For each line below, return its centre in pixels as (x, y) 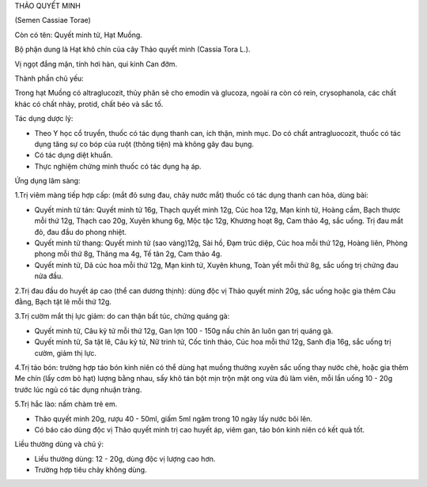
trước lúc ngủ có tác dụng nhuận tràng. (78, 389)
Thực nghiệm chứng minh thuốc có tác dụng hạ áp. (118, 166)
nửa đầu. (49, 276)
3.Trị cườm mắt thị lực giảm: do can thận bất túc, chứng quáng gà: (122, 316)
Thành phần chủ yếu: (49, 78)
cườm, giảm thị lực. (66, 353)
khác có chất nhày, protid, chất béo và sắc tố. (89, 104)
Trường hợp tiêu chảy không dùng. (91, 470)
